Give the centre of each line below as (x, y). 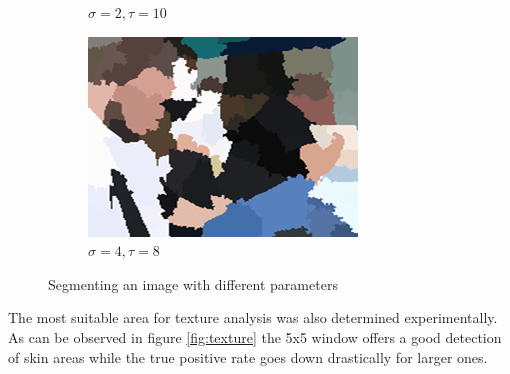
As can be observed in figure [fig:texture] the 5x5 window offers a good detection (255, 336)
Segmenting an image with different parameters (193, 283)
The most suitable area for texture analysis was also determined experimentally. (253, 317)
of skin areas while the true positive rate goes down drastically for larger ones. (248, 356)
